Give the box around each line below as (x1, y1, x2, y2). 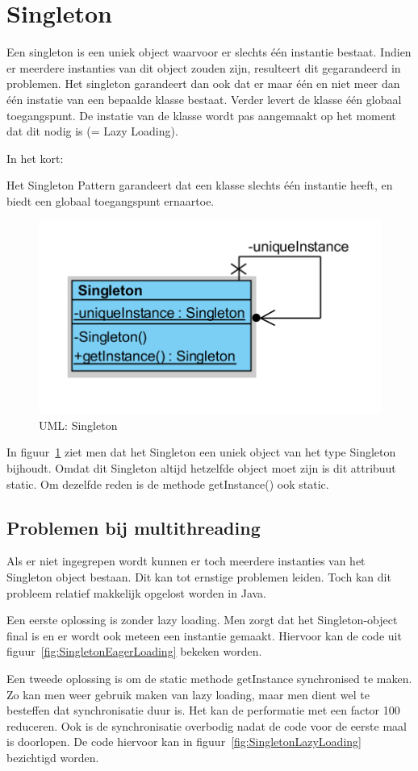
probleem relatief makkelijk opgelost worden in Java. (6, 584, 266, 601)
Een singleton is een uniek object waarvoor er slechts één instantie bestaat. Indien (6, 44, 412, 60)
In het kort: (6, 149, 64, 166)
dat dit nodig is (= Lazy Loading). (6, 123, 178, 140)
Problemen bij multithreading (6, 515, 261, 540)
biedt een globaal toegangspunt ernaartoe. (6, 192, 215, 209)
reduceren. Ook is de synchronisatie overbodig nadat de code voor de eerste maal (6, 717, 407, 734)
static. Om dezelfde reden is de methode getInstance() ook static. (6, 475, 329, 492)
